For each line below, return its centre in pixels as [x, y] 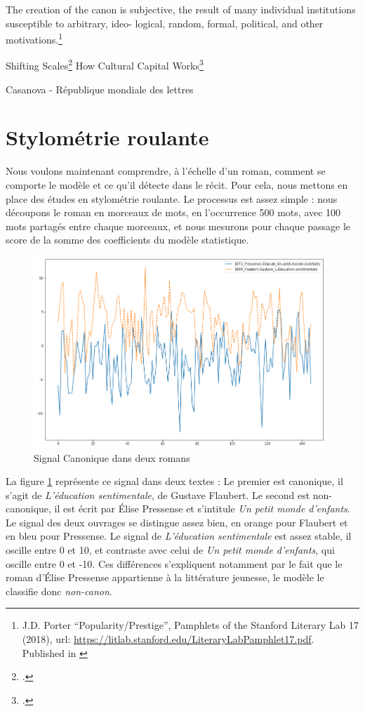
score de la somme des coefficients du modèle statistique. [127, 240]
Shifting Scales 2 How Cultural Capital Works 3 [105, 65]
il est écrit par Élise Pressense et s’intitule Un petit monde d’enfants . [202, 509]
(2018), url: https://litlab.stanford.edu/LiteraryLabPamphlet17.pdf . [168, 639]
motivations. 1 [34, 38]
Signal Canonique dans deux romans [112, 457]
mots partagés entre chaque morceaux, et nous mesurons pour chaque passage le [178, 226]
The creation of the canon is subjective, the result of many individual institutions [181, 9]
